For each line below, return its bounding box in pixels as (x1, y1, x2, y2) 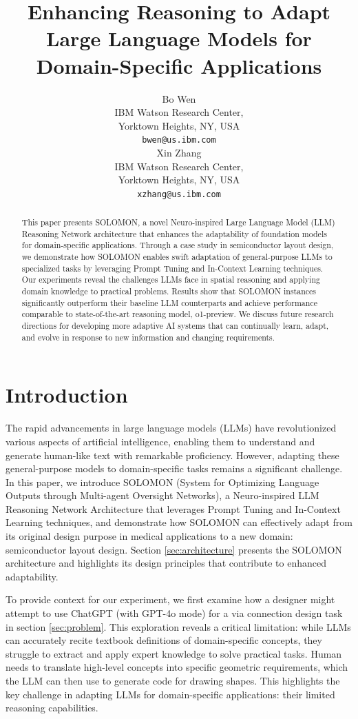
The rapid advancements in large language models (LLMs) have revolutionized (6, 421, 337, 435)
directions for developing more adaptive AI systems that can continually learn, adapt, (21, 320, 329, 332)
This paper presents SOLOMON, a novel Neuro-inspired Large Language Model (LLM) (21, 216, 335, 228)
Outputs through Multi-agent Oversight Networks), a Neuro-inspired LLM (6, 488, 319, 503)
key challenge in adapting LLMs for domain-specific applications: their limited (6, 687, 335, 701)
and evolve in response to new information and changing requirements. (21, 331, 275, 343)
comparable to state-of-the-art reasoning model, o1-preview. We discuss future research (21, 308, 334, 320)
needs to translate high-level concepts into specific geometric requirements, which (6, 660, 348, 674)
